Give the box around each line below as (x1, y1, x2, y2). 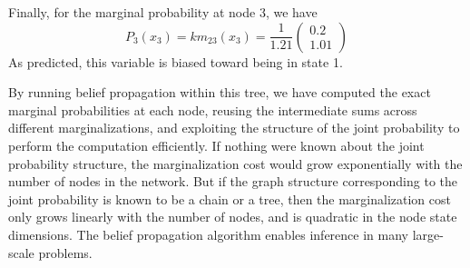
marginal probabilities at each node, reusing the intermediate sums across (8, 100, 417, 119)
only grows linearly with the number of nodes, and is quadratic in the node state (8, 207, 457, 226)
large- (412, 224, 444, 243)
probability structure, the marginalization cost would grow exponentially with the (8, 154, 463, 173)
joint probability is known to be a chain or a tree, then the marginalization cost (8, 189, 451, 208)
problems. (38, 243, 93, 262)
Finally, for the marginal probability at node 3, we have (8, 3, 318, 21)
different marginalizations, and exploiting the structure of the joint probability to (8, 118, 460, 137)
